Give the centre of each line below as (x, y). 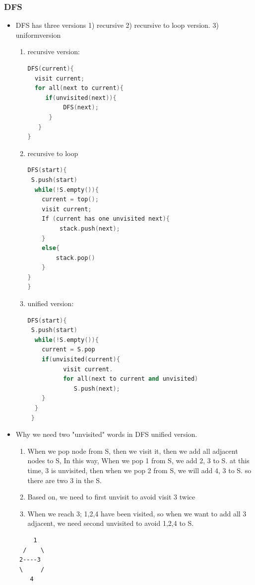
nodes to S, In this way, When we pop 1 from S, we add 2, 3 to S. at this (138, 460)
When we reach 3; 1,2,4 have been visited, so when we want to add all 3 (137, 513)
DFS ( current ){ (51, 69)
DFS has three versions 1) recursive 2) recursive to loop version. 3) (117, 25)
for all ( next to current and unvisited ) (131, 379)
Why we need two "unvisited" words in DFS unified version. (106, 434)
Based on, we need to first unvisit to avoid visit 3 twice (111, 497)
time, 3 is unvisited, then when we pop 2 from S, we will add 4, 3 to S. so (139, 470)
